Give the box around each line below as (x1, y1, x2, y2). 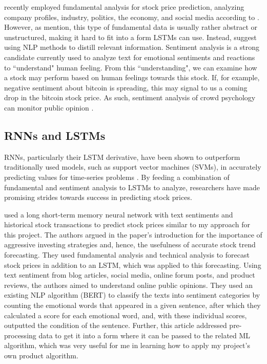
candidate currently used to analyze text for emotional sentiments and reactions (4, 51, 255, 62)
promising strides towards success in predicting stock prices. (4, 192, 192, 203)
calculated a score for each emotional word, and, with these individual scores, (4, 310, 247, 320)
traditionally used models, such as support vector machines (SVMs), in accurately (4, 161, 261, 172)
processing (4, 330, 36, 340)
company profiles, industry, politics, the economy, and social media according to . (4, 11, 259, 22)
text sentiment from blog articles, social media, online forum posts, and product (4, 269, 255, 280)
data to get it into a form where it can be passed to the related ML (38, 330, 251, 340)
